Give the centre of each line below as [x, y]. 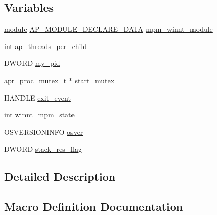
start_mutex [95, 80]
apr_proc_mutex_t [35, 80]
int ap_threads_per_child [45, 46]
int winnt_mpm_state [39, 115]
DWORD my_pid [32, 63]
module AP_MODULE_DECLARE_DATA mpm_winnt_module [108, 29]
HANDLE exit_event [38, 97]
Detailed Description [60, 176]
